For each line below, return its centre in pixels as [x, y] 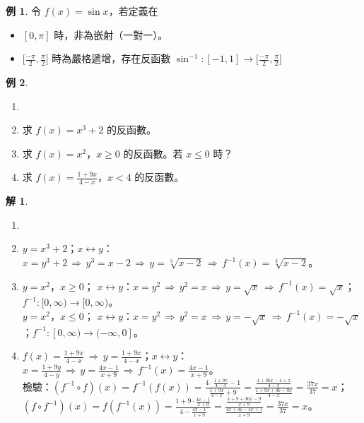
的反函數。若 [153, 153]
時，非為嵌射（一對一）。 [111, 34]
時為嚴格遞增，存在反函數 [111, 58]
